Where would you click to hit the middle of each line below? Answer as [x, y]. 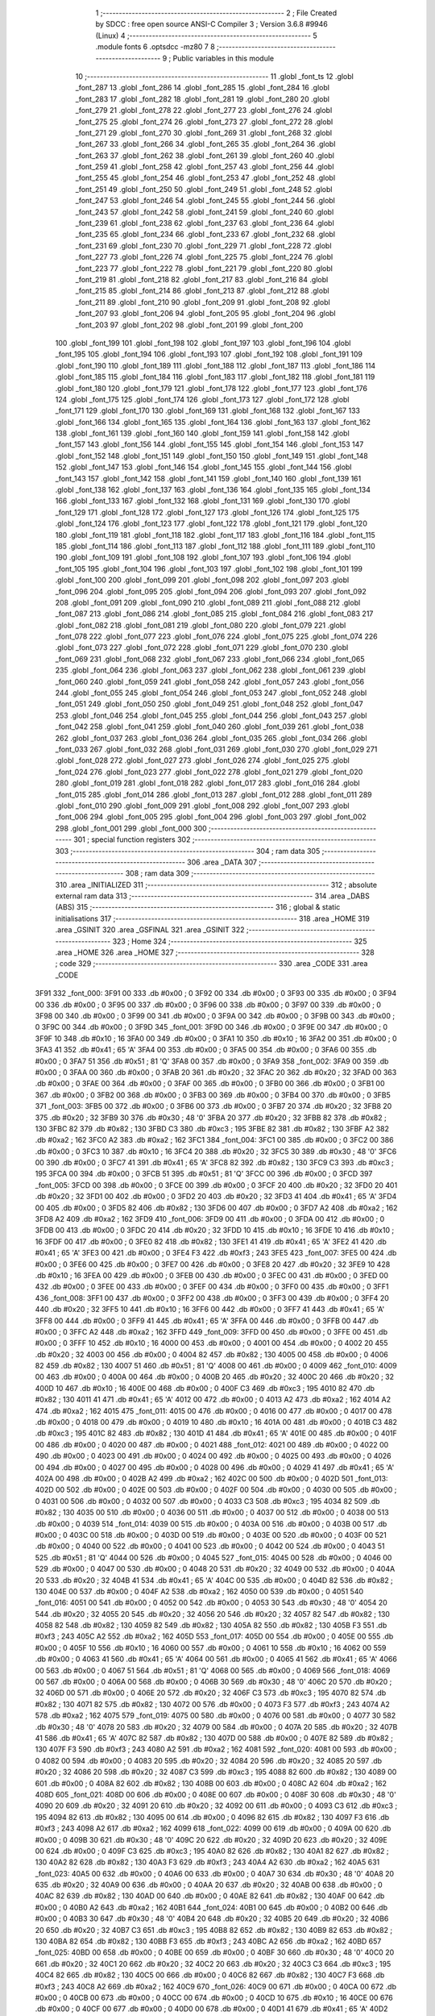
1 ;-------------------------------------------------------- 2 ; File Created [216, 13]
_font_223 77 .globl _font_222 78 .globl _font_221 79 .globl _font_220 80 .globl [204, 268]
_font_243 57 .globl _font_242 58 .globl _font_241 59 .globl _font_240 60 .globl [205, 212]
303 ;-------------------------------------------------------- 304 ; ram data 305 [188, 851]
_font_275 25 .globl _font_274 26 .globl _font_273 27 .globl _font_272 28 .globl [204, 122]
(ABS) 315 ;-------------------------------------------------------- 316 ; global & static [198, 907]
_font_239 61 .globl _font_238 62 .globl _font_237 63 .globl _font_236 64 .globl [205, 223]
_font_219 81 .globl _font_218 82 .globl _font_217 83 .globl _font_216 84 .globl [202, 279]
